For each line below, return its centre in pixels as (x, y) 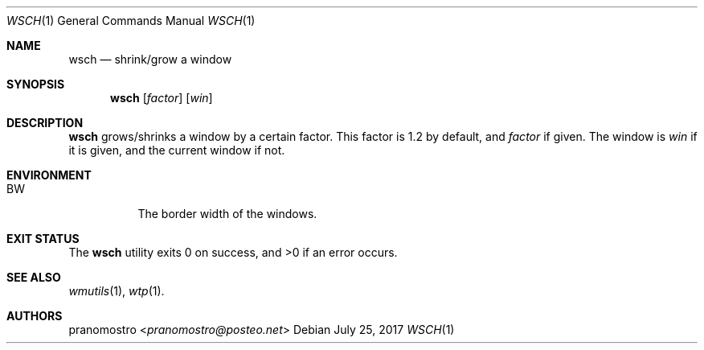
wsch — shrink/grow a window (150, 59)
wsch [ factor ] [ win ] (162, 98)
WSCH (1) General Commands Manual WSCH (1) (131, 21)
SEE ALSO (34, 277)
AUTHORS (35, 316)
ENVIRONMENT (49, 175)
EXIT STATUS (43, 239)
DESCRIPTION (45, 123)
